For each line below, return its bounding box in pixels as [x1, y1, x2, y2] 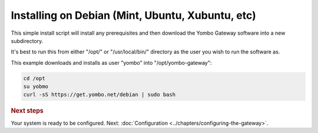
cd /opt [23, 75, 45, 82]
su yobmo [23, 83, 49, 90]
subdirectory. [11, 37, 44, 44]
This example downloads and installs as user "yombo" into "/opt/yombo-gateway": [11, 59, 212, 66]
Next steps [11, 107, 44, 115]
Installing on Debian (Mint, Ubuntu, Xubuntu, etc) [11, 9, 256, 22]
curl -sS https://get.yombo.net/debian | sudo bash [23, 91, 176, 98]
